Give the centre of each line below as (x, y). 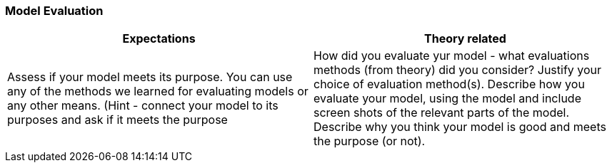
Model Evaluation (54, 11)
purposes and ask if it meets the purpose (117, 120)
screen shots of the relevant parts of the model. (442, 113)
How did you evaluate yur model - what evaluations (452, 56)
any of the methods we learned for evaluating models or (158, 91)
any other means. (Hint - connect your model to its (143, 106)
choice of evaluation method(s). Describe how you (449, 84)
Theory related (465, 39)
